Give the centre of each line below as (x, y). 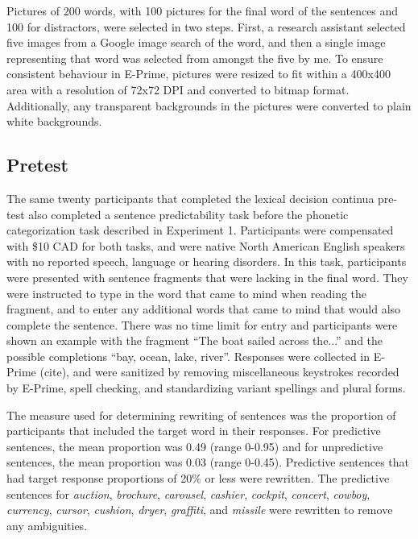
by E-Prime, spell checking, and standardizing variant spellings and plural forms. (206, 388)
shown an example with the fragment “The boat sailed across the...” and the (195, 340)
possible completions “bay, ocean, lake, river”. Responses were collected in (188, 356)
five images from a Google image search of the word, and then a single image (196, 42)
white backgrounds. (54, 121)
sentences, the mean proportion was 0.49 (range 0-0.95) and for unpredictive (195, 446)
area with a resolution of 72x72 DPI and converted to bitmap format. (178, 89)
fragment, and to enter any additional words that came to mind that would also (204, 309)
